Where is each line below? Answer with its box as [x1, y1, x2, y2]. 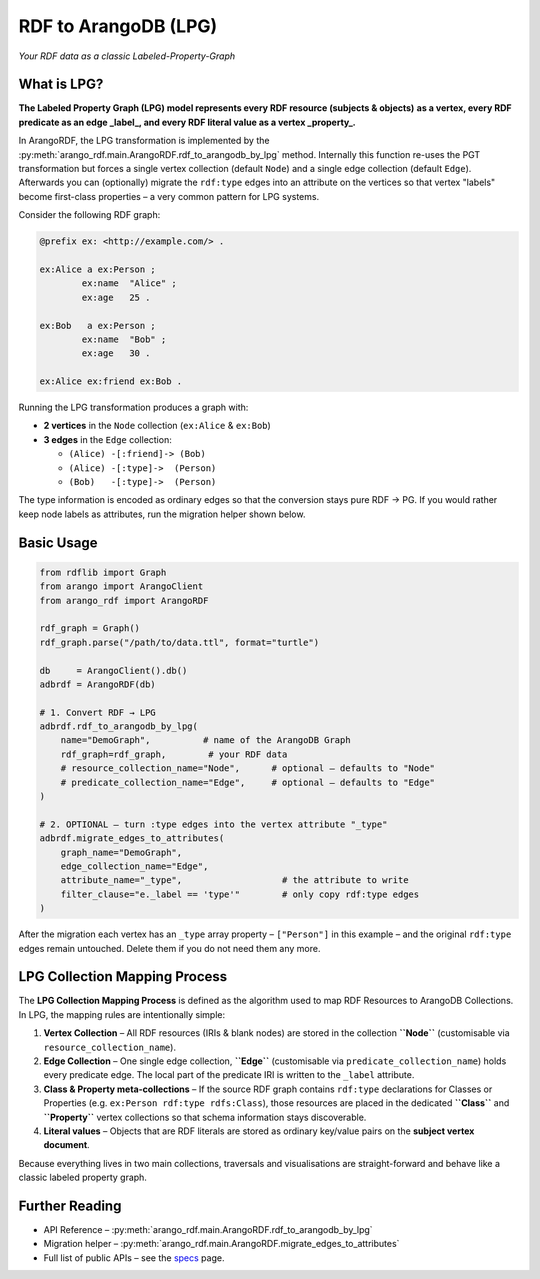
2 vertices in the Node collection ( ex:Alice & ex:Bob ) [43, 420, 272, 432]
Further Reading [18, 1197, 122, 1214]
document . [43, 1139, 90, 1151]
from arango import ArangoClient [39, 581, 204, 592]
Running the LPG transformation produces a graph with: [18, 401, 249, 414]
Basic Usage [18, 534, 98, 551]
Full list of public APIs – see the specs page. [43, 1251, 225, 1264]
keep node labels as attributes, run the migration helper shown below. [18, 508, 306, 520]
